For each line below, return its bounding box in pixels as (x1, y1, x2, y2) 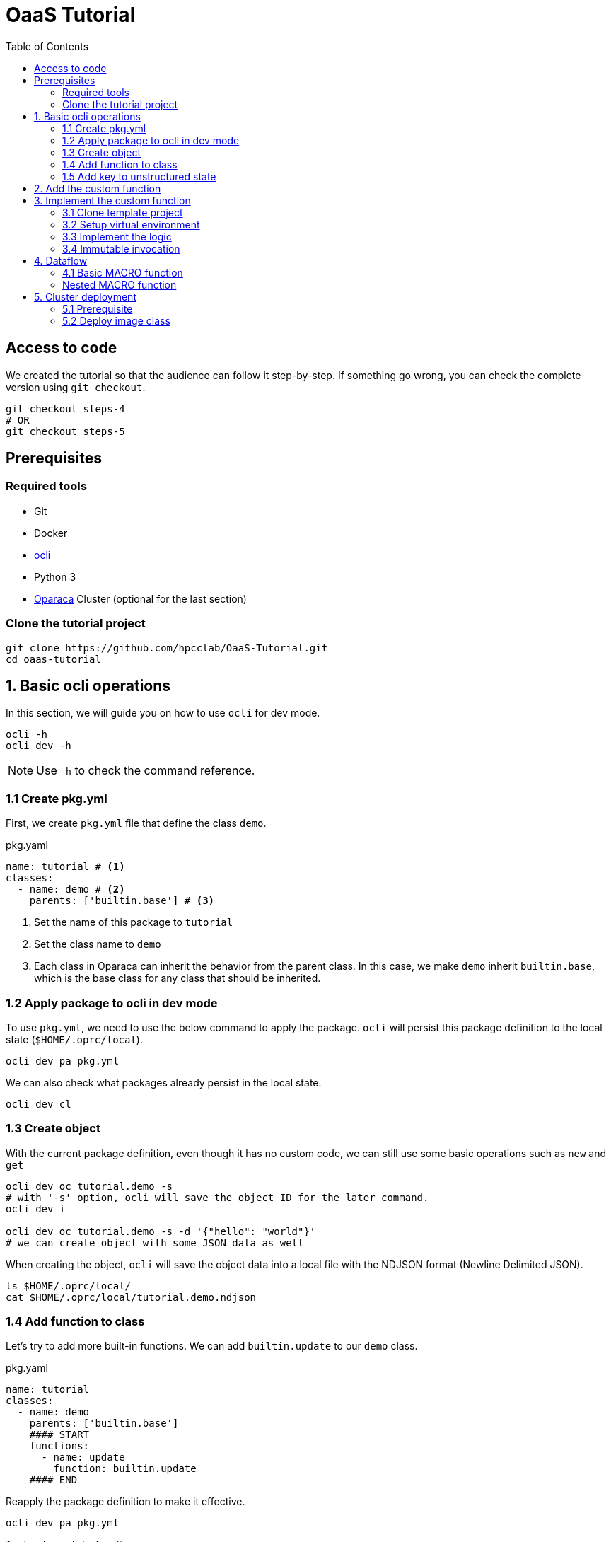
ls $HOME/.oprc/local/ (6, 1280, 132, 1292)
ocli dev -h (6, 740, 71, 752)
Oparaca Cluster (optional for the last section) (34, 592, 247, 605)
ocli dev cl (6, 1098, 71, 1110)
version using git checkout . (6, 381, 146, 393)
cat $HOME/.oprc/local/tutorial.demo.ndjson (6, 1291, 257, 1303)
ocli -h (6, 729, 48, 741)
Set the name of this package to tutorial (34, 916, 233, 929)
